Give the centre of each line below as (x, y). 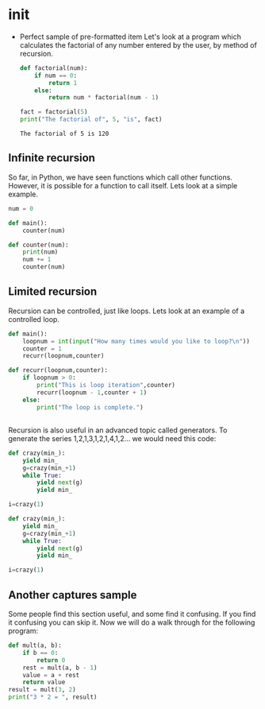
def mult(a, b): (35, 645)
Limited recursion (53, 292)
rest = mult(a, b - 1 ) (60, 668)
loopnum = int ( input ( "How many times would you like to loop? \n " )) (136, 341)
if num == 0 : (56, 76)
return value (44, 682)
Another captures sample (73, 595)
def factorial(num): (54, 68)
